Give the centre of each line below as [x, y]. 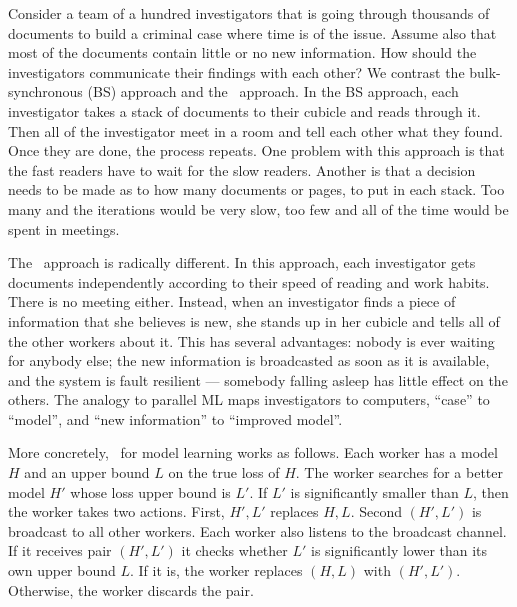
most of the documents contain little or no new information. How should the [242, 52]
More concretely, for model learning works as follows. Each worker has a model [253, 452]
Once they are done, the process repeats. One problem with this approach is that [256, 150]
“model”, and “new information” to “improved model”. [175, 418]
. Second [376, 511]
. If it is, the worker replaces [216, 570]
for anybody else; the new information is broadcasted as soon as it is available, [249, 360]
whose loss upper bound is [150, 491]
